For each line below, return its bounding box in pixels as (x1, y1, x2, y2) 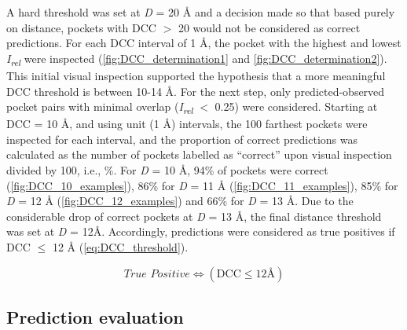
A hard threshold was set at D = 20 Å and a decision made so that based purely (6, 4, 395, 20)
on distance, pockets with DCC (6, 19, 156, 35)
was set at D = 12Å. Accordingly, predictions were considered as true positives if (6, 223, 395, 240)
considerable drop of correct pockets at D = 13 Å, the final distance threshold (6, 207, 382, 224)
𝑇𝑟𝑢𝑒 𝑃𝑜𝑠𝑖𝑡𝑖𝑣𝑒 (123, 268, 190, 280)
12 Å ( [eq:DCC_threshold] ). (52, 238, 189, 255)
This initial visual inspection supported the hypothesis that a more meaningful (6, 67, 386, 83)
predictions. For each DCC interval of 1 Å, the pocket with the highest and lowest (6, 35, 401, 51)
